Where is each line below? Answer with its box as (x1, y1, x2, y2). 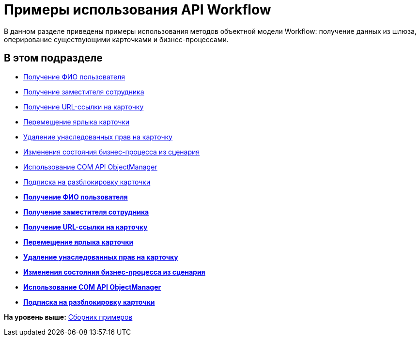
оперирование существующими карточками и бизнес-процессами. (4, 35, 229, 44)
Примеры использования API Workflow (4, 1, 271, 18)
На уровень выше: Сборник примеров (4, 312, 133, 321)
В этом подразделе (4, 52, 103, 64)
